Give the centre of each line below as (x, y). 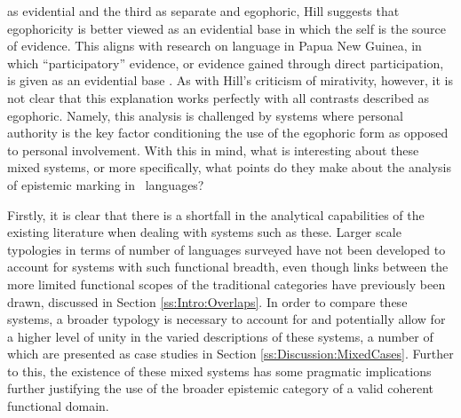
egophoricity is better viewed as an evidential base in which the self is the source (227, 28)
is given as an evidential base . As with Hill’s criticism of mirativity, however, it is (230, 80)
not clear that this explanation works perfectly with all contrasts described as (219, 97)
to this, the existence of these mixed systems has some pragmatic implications (219, 371)
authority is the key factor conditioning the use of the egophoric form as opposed (228, 133)
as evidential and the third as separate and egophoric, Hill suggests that (203, 11)
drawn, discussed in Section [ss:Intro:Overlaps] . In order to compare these (207, 301)
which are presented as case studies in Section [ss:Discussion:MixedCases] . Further (230, 354)
